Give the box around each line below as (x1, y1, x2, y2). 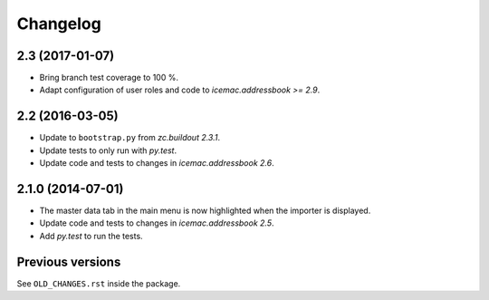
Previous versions (16, 254, 121, 269)
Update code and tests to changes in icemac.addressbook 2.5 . (39, 218, 274, 228)
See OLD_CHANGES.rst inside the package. (16, 277, 181, 289)
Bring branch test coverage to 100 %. (39, 73, 178, 83)
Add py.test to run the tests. (39, 230, 144, 241)
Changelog (16, 14, 101, 34)
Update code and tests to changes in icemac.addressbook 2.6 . (39, 158, 275, 169)
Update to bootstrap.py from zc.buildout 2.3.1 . (39, 132, 221, 143)
